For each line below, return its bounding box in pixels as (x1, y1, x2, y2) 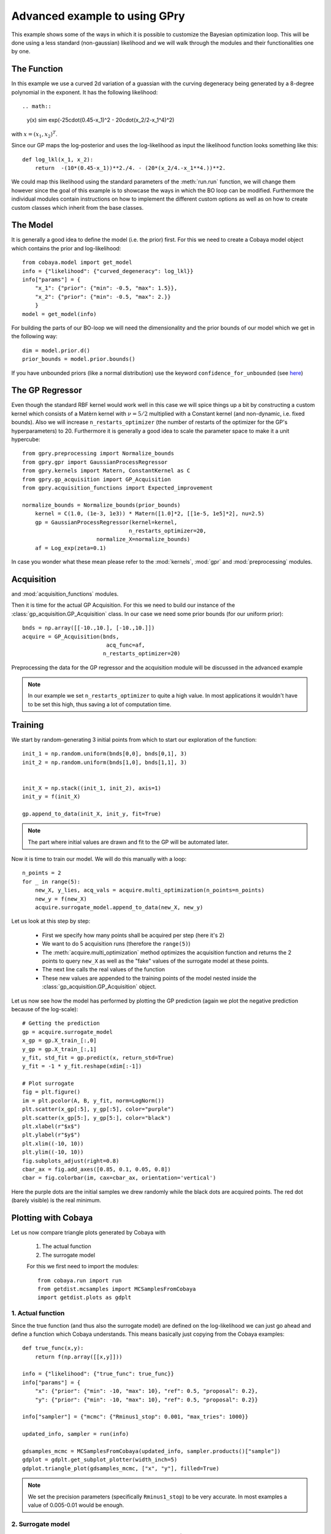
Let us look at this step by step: (11, 917, 91, 925)
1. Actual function (11, 1309, 65, 1317)
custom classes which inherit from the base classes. (11, 204, 144, 211)
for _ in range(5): (22, 878, 81, 885)
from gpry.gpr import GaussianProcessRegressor (22, 458, 168, 466)
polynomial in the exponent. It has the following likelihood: (11, 88, 158, 96)
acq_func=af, (106, 641, 145, 649)
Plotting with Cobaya (11, 1212, 93, 1223)
